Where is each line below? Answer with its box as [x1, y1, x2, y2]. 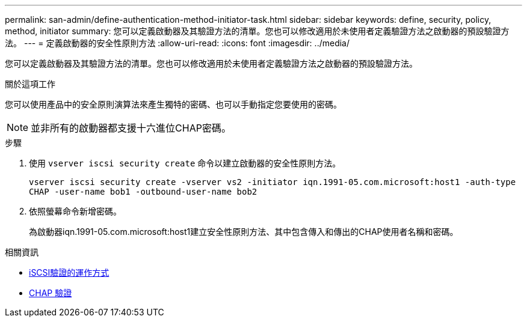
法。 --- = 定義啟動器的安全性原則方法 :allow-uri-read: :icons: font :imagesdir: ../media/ [5, 38, 350, 48]
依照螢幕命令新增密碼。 [29, 206, 122, 216]
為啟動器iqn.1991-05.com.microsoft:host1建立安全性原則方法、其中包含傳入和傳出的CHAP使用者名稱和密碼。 [29, 226, 458, 237]
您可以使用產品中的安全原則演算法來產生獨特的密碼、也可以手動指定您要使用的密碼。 [5, 99, 342, 109]
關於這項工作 [5, 79, 55, 89]
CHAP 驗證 [29, 288, 72, 298]
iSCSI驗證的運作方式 [29, 267, 109, 278]
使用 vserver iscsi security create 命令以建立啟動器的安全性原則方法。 [29, 158, 341, 168]
